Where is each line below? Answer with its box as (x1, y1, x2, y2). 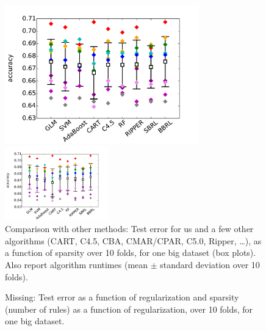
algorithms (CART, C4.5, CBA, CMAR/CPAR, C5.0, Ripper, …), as (5, 234, 262, 247)
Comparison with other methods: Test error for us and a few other (5, 222, 254, 235)
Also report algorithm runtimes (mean (5, 258, 148, 271)
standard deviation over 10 (160, 258, 260, 271)
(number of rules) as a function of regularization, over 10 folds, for (5, 302, 253, 315)
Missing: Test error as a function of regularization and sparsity (5, 291, 239, 304)
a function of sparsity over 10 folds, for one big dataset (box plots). (5, 246, 256, 259)
